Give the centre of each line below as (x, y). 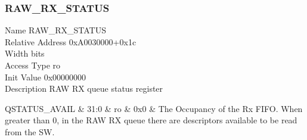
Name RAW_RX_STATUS (55, 30)
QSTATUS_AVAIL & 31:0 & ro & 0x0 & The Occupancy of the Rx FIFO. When (154, 108)
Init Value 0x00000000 (46, 77)
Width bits (25, 53)
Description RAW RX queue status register (84, 88)
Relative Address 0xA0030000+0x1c (71, 41)
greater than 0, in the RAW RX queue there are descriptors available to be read (151, 120)
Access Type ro (33, 65)
